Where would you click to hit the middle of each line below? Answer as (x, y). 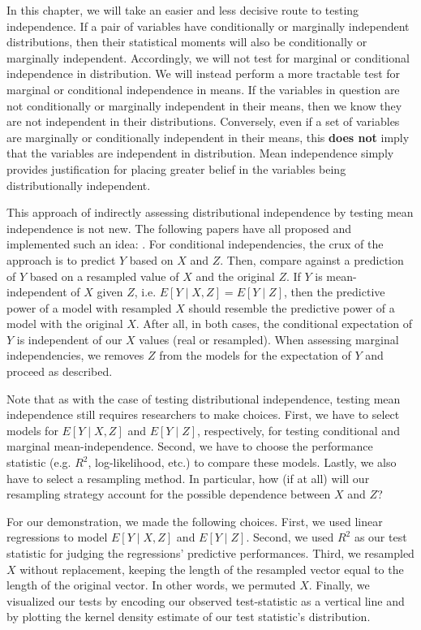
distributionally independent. (79, 185)
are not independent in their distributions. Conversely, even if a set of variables (203, 121)
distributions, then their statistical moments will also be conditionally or (187, 42)
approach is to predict (61, 259)
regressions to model (57, 537)
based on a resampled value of (104, 276)
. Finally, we (339, 585)
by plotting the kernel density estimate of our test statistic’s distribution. (189, 617)
